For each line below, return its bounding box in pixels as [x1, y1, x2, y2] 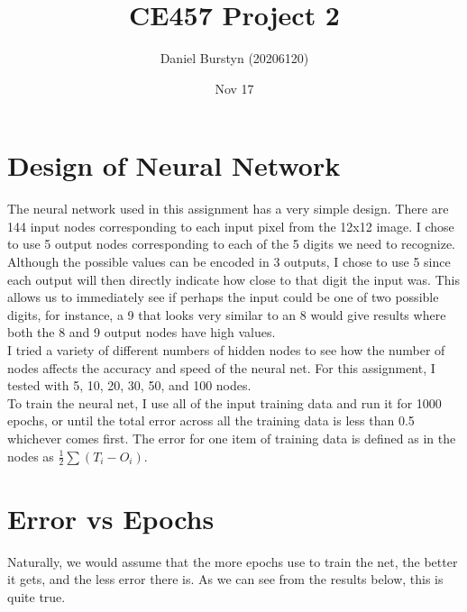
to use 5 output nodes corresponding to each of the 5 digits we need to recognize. [7, 234, 455, 253]
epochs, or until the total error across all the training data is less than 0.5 [7, 411, 415, 430]
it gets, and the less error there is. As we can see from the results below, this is [7, 570, 444, 589]
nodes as [7, 446, 54, 465]
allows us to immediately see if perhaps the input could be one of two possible [7, 288, 439, 306]
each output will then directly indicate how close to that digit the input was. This [7, 269, 460, 288]
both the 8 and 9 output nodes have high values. [7, 323, 276, 342]
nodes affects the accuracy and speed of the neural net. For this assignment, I [7, 358, 435, 377]
